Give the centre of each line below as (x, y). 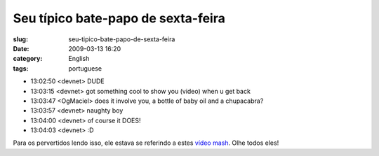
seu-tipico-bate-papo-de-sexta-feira (122, 39)
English (79, 59)
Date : (21, 48)
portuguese (85, 68)
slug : (20, 39)
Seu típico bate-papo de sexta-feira (119, 18)
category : (28, 59)
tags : (21, 68)
